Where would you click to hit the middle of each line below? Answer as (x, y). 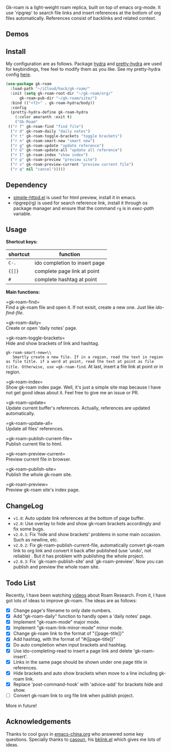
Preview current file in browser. (39, 459)
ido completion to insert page (69, 263)
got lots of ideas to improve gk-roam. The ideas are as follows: (71, 601)
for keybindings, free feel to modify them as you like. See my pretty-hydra (83, 69)
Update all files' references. (35, 429)
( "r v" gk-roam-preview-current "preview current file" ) (72, 165)
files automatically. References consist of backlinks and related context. (81, 18)
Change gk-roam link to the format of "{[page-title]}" (68, 633)
